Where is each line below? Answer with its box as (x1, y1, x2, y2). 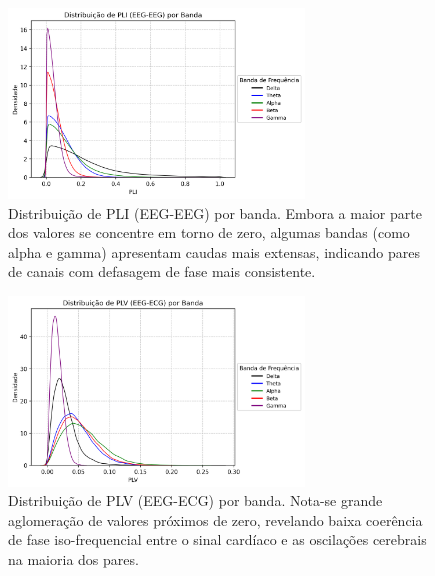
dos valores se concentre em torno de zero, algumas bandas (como (8, 222, 410, 243)
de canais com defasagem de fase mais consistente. (8, 261, 316, 282)
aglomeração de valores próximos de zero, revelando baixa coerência (8, 509, 423, 530)
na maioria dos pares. (8, 549, 139, 570)
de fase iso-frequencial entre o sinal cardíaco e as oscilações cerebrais (8, 529, 427, 550)
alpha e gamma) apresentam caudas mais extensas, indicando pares (8, 241, 420, 262)
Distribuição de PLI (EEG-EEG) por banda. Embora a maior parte (8, 202, 422, 223)
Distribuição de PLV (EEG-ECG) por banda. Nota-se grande (8, 490, 383, 511)
